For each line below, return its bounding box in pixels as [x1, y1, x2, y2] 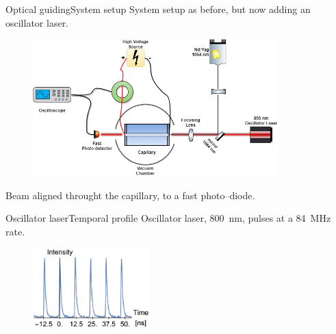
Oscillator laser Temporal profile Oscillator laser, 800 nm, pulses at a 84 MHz [5, 211, 331, 225]
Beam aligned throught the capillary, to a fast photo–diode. [5, 188, 255, 202]
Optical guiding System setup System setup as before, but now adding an [5, 2, 311, 16]
